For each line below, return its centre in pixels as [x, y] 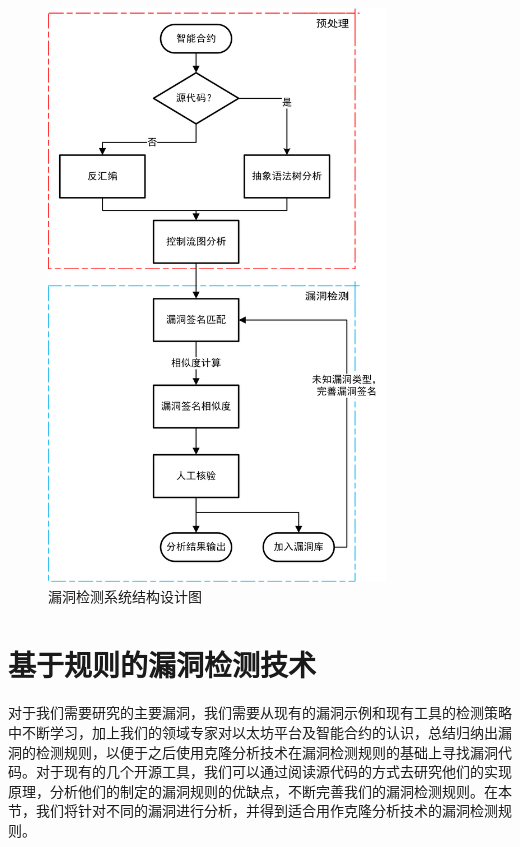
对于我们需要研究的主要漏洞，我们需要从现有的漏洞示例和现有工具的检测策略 [260, 712]
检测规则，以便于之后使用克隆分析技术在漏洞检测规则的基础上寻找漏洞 [266, 751]
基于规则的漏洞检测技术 [162, 664]
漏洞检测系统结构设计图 [125, 595]
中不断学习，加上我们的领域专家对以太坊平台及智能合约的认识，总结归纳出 [253, 732]
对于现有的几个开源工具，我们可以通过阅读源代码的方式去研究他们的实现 [273, 771]
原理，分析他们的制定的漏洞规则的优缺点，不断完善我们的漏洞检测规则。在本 [260, 790]
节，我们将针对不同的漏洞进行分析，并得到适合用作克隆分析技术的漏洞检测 [253, 810]
